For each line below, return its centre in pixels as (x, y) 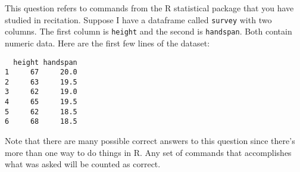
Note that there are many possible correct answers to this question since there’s (150, 141)
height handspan (45, 62)
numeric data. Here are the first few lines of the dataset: (107, 43)
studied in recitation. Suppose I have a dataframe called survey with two (138, 19)
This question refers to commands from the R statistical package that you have (149, 8)
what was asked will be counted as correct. (83, 164)
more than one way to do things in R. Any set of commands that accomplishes (148, 152)
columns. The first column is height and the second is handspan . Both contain (149, 31)
